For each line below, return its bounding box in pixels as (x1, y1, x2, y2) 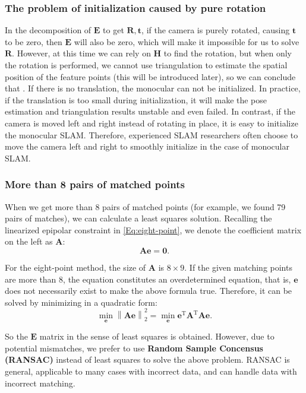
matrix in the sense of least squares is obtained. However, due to (39, 330, 275, 343)
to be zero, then (5, 35, 62, 47)
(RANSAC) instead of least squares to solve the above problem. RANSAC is (5, 353, 290, 366)
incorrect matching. (5, 376, 75, 389)
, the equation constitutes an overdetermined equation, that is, (63, 272, 291, 285)
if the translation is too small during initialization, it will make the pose (5, 93, 267, 106)
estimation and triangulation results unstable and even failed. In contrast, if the (5, 105, 295, 118)
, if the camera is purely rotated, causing (141, 24, 290, 36)
